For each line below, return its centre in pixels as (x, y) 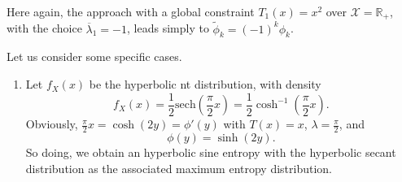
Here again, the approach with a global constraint (131, 11)
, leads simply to (168, 28)
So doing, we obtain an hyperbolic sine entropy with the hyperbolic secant (211, 152)
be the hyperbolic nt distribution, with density (205, 84)
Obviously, (52, 124)
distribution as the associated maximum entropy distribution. (179, 168)
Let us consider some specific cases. (94, 56)
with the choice (44, 28)
